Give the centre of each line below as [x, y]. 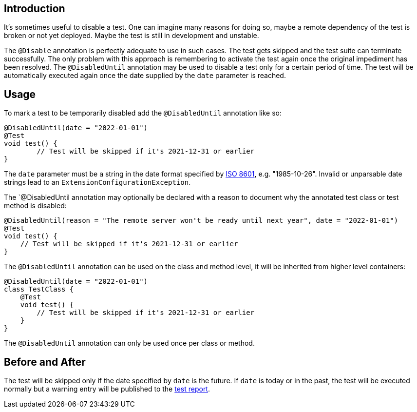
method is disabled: [35, 206]
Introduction [35, 9]
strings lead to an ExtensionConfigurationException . [97, 182]
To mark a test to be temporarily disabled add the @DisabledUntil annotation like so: [143, 113]
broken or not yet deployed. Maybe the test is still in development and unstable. [132, 36]
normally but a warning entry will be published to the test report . [107, 389]
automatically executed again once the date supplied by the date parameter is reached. [145, 76]
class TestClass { [39, 289]
